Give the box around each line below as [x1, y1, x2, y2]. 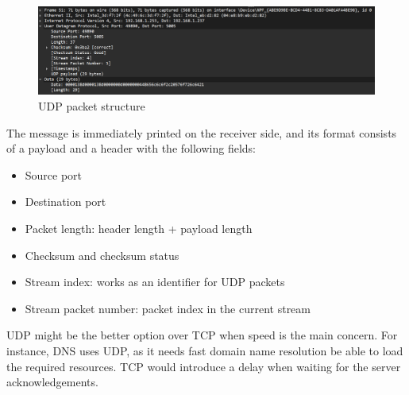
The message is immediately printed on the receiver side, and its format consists [6, 124, 397, 141]
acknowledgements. [6, 374, 98, 390]
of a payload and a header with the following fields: [6, 140, 256, 157]
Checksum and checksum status [25, 246, 179, 263]
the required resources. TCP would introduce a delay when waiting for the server [6, 358, 401, 374]
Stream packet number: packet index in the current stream [25, 300, 311, 316]
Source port [25, 166, 83, 183]
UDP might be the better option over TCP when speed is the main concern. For [6, 327, 398, 343]
